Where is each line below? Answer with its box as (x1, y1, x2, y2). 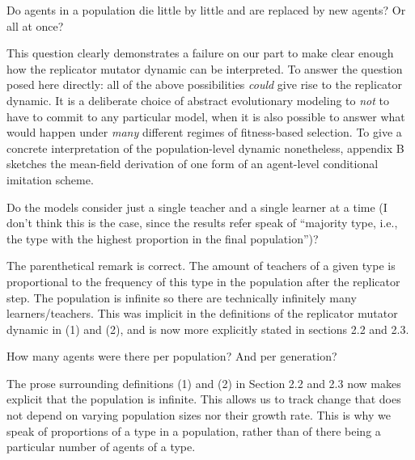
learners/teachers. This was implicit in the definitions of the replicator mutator (6, 305, 398, 322)
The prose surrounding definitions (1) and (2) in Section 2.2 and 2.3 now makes (6, 374, 401, 391)
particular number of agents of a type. (6, 438, 196, 455)
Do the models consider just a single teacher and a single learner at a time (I (6, 198, 387, 215)
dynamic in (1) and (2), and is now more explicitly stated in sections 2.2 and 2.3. (6, 320, 409, 337)
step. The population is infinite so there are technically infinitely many (6, 289, 357, 306)
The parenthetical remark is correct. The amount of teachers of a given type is (6, 257, 396, 274)
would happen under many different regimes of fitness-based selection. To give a (6, 124, 402, 141)
